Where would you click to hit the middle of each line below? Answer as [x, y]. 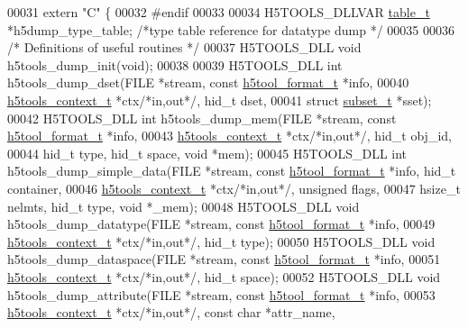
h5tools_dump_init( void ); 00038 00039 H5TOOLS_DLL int [175, 64]
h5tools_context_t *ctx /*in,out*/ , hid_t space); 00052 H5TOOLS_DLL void [224, 276]
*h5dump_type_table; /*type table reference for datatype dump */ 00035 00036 [231, 29]
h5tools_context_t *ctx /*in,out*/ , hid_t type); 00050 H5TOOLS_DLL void [221, 241]
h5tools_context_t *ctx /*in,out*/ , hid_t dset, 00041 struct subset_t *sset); [220, 100]
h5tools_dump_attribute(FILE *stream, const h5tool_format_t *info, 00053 [221, 294]
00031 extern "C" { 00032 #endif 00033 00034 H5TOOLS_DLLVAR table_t [219, 12]
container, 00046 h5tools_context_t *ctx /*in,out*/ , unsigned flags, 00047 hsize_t [234, 188]
